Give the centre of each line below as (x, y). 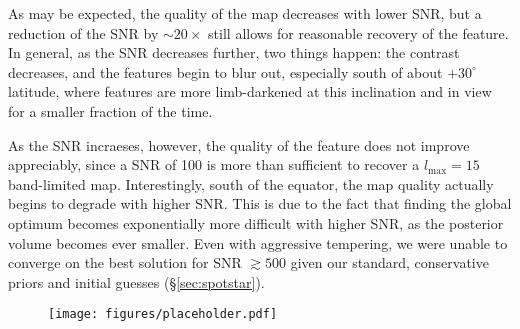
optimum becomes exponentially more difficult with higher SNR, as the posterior (256, 222)
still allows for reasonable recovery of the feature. (358, 32)
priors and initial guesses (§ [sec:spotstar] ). (136, 281)
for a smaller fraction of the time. (110, 110)
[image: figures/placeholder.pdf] (163, 314)
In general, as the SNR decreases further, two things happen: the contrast (234, 52)
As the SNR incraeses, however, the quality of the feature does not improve (239, 144)
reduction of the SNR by (83, 32)
